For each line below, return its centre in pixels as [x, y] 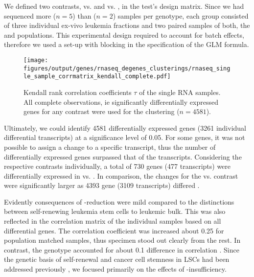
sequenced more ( [30, 15]
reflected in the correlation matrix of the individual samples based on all [113, 221]
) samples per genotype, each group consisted [181, 15]
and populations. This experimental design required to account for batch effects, [124, 35]
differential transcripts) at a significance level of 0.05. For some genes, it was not [125, 137]
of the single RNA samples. [180, 92]
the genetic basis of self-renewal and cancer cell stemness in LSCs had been [117, 259]
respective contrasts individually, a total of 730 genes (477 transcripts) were [117, 166]
